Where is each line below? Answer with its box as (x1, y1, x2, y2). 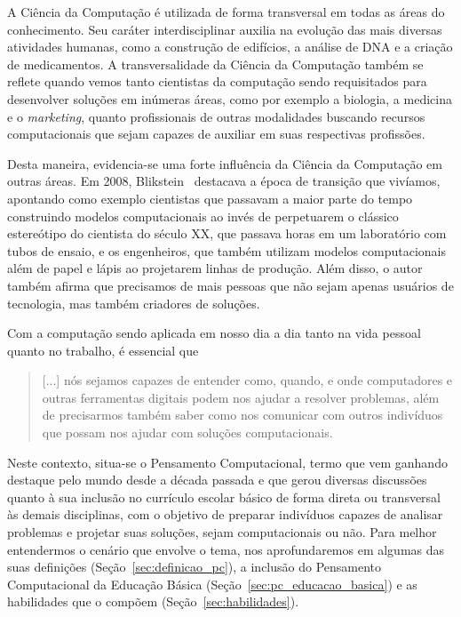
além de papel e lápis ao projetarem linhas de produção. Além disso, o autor (7, 259, 423, 277)
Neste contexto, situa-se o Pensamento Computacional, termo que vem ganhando (7, 453, 448, 471)
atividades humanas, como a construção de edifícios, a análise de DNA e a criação (7, 37, 453, 56)
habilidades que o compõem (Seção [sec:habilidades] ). (7, 592, 299, 611)
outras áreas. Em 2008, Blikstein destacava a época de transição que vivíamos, (7, 172, 441, 190)
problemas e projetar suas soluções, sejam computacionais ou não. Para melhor (7, 523, 437, 541)
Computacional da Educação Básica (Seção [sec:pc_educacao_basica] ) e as (7, 574, 417, 593)
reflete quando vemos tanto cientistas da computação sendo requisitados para (7, 72, 427, 91)
